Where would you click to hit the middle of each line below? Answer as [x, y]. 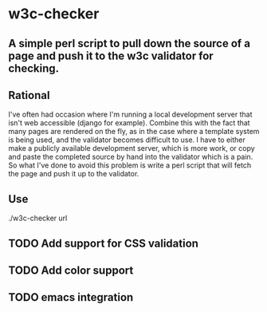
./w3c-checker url [38, 218]
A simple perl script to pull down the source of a [130, 43]
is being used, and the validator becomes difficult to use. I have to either [127, 140]
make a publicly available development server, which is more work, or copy [132, 148]
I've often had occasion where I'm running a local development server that [130, 115]
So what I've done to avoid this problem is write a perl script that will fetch [130, 165]
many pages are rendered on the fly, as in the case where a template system [134, 132]
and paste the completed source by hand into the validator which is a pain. [131, 157]
